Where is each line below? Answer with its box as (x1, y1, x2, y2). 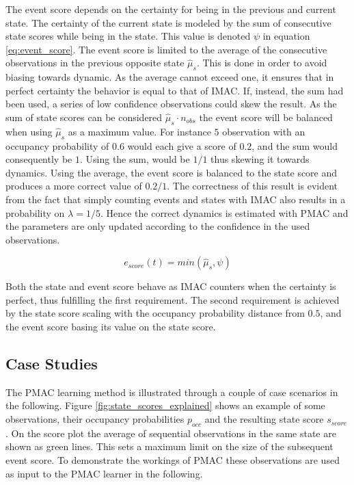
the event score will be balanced (199, 109, 333, 124)
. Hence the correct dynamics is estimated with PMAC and (100, 205, 349, 220)
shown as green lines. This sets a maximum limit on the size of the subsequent (5, 439, 333, 454)
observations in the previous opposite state (5, 55, 185, 70)
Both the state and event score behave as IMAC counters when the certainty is (5, 279, 336, 293)
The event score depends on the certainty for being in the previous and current (5, 2, 336, 16)
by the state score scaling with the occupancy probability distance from (5, 306, 305, 320)
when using (5, 124, 53, 138)
